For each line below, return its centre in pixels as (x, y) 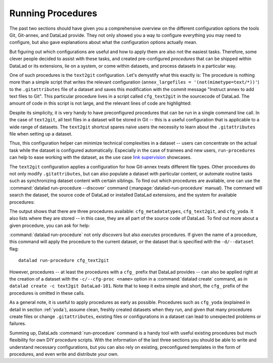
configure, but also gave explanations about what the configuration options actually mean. (103, 42)
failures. (18, 324)
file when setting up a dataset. (41, 134)
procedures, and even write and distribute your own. (64, 354)
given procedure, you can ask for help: (50, 225)
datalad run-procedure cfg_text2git (64, 261)
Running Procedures (53, 13)
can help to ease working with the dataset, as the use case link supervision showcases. (101, 157)
